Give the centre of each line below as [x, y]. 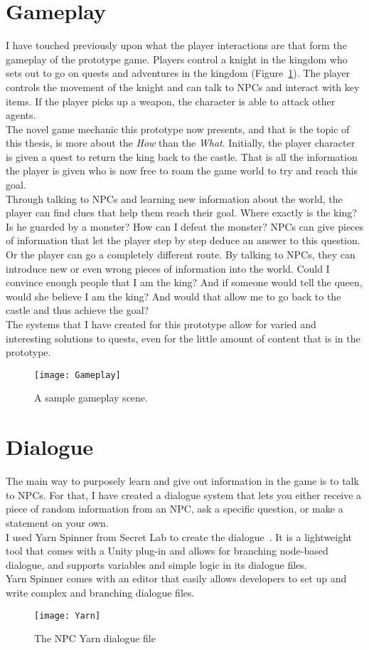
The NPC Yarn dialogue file [95, 638]
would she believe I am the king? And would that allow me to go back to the [173, 296]
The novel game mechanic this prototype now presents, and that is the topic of [178, 129]
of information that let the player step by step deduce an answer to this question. [183, 240]
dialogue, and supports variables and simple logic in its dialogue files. [156, 564]
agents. [21, 115]
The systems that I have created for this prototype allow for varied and [161, 324]
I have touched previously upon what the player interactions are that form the [176, 45]
